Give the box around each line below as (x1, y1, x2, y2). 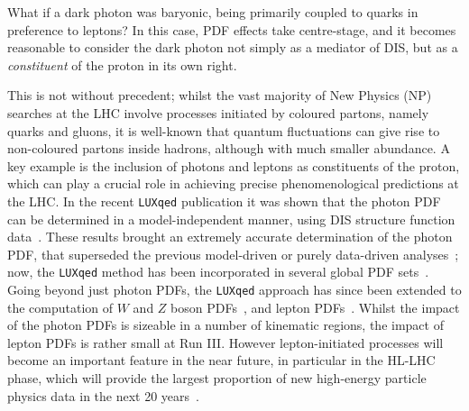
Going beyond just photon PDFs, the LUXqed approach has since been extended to (7, 280, 462, 299)
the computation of (7, 297, 114, 316)
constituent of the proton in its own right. (7, 55, 237, 74)
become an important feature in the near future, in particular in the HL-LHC (7, 351, 436, 370)
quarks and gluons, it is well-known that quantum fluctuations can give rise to (7, 121, 440, 140)
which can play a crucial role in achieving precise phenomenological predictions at (7, 174, 459, 193)
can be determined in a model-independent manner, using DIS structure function (7, 209, 455, 228)
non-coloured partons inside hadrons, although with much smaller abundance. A (7, 139, 450, 158)
